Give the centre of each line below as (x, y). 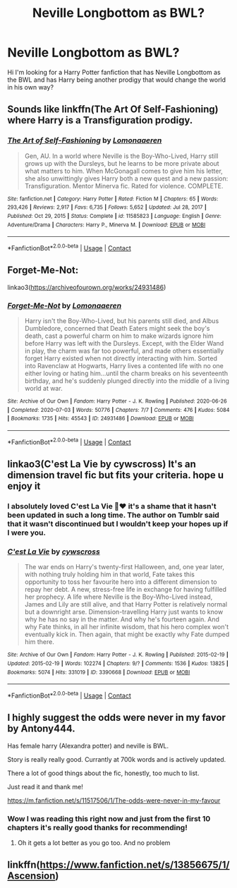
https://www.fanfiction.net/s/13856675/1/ (135, 865)
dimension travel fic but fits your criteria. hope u (116, 475)
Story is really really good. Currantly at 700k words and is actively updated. (117, 759)
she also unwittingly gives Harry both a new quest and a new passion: (126, 178)
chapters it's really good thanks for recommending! (98, 827)
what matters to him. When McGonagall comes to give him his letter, (124, 171)
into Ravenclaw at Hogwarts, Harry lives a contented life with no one (124, 366)
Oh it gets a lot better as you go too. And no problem (94, 843)
